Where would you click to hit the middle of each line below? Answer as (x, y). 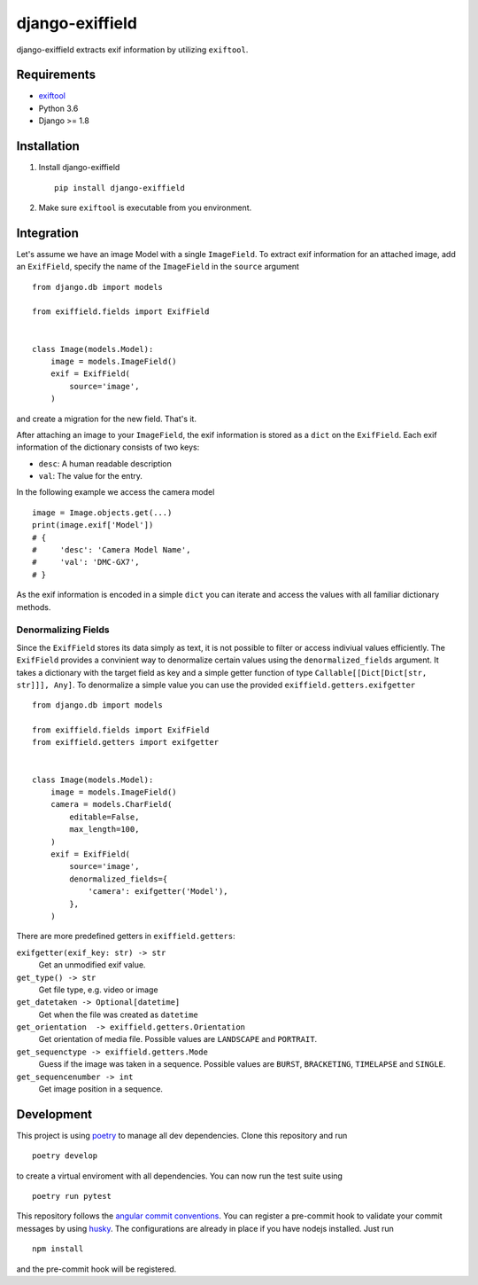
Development (54, 1114)
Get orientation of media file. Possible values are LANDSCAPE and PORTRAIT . (178, 1039)
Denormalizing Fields (63, 630)
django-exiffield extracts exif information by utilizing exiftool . (132, 50)
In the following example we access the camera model (116, 492)
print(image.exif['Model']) (93, 525)
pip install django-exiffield (120, 188)
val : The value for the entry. (91, 476)
